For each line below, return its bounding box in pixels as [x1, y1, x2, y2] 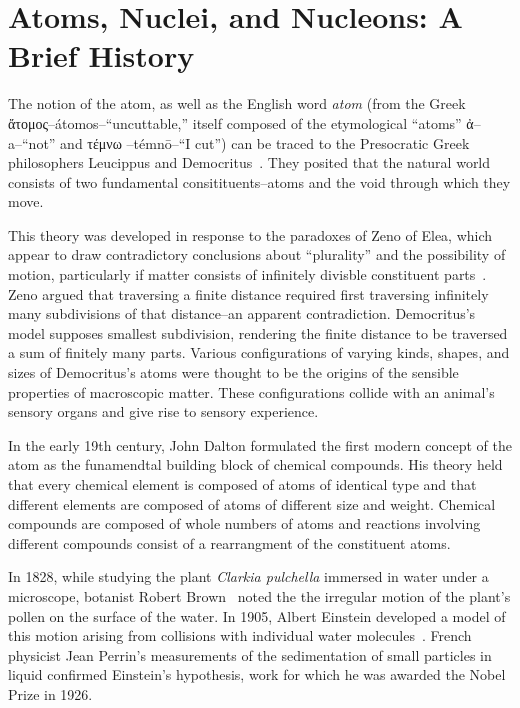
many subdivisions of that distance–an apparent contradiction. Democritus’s [8, 303, 476, 324]
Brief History [8, 35, 195, 76]
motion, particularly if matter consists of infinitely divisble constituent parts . [8, 264, 487, 285]
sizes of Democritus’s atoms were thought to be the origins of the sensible [8, 362, 459, 383]
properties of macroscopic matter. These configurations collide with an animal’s [8, 381, 495, 402]
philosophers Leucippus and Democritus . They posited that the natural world [8, 152, 491, 173]
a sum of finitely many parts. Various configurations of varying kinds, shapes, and [8, 342, 510, 363]
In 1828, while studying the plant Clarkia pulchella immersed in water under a [8, 566, 489, 587]
